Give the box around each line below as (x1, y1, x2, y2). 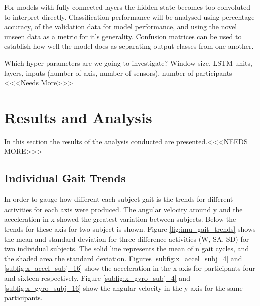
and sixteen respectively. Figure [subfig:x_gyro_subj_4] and (4, 273, 190, 283)
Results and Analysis (4, 107, 152, 127)
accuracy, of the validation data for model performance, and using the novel (4, 21, 237, 32)
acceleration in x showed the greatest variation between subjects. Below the (4, 214, 236, 224)
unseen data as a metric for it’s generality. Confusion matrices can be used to (4, 31, 242, 41)
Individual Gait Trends (4, 170, 126, 186)
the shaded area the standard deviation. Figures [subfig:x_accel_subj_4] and (4, 253, 242, 263)
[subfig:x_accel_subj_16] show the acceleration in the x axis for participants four (4, 263, 255, 273)
